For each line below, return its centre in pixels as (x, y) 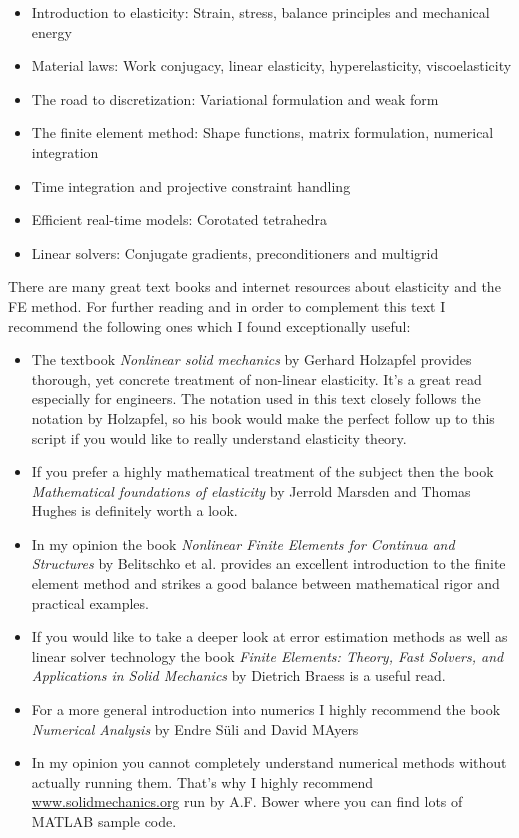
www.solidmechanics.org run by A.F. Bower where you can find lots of (247, 801)
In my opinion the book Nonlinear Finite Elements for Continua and (243, 543)
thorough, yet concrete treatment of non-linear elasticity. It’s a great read (256, 378)
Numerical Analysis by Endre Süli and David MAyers (195, 728)
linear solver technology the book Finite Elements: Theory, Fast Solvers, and (267, 655)
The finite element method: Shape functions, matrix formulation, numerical (262, 132)
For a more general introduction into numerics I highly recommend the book (266, 709)
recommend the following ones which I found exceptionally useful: (209, 325)
